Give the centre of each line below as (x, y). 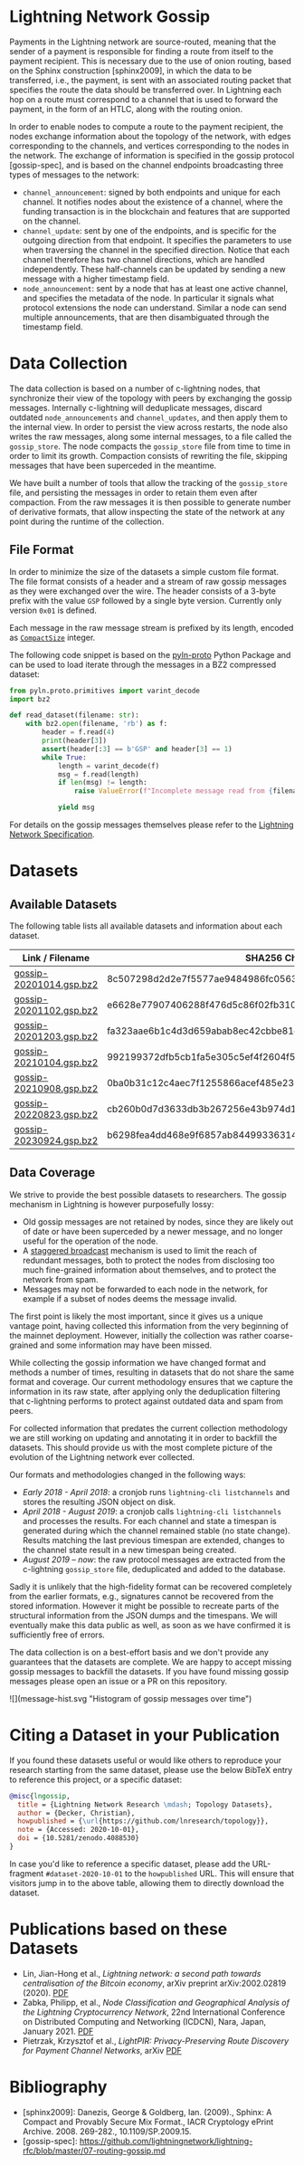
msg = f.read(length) (99, 774)
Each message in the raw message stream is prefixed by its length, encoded (152, 627)
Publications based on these (119, 1929)
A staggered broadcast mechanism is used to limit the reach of (140, 1250)
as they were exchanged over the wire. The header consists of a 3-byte (142, 591)
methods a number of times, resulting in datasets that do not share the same (152, 1372)
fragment (27, 1873)
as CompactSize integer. (52, 637)
